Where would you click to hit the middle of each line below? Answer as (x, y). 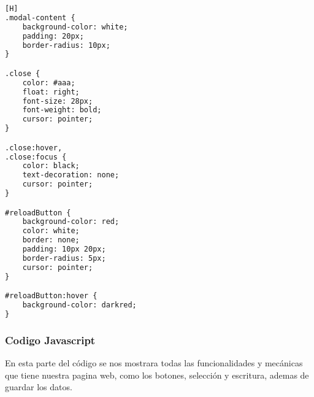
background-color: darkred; (79, 305)
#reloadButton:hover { (51, 296)
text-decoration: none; (71, 175)
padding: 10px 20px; (64, 249)
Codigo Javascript (50, 340)
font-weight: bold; (62, 110)
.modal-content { (40, 17)
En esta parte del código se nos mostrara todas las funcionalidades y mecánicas (154, 363)
